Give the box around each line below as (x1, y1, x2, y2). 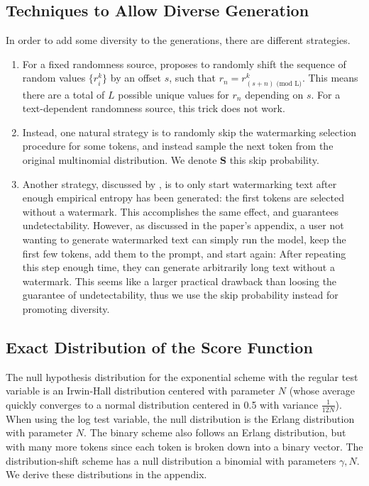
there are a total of (22, 87, 105, 101)
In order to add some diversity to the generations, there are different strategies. (6, 33, 351, 48)
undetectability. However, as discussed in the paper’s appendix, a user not (22, 218, 344, 233)
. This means (302, 70, 358, 85)
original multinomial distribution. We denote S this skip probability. (22, 152, 319, 167)
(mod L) (276, 79, 302, 87)
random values (22, 70, 86, 85)
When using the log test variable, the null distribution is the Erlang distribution (6, 411, 355, 426)
